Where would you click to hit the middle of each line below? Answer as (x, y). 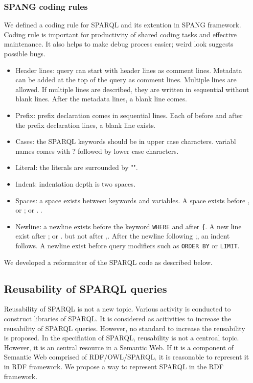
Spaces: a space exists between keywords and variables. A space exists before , (132, 200)
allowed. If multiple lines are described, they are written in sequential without (132, 89)
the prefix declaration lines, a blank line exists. (85, 125)
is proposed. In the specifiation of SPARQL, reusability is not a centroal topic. (122, 338)
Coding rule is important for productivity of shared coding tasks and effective (120, 34)
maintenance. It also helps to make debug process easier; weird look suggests (119, 44)
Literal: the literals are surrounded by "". (77, 167)
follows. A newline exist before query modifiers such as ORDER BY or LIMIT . (127, 245)
